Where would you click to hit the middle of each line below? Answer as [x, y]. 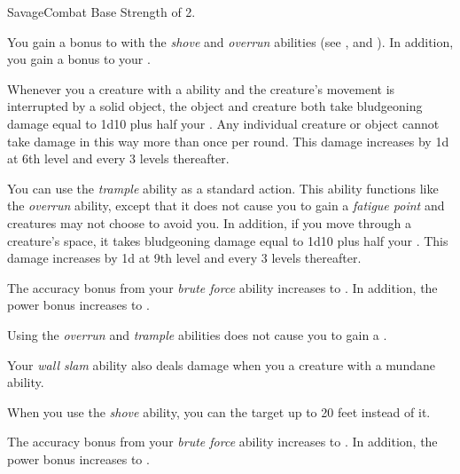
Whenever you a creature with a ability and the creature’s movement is [201, 88]
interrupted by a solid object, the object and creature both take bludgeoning [215, 106]
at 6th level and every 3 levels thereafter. [118, 158]
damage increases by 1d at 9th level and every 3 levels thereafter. [184, 258]
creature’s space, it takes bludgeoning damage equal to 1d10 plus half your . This [228, 240]
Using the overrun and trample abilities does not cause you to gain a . [197, 334]
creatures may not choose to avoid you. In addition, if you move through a [210, 222]
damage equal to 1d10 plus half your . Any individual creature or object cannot [223, 123]
